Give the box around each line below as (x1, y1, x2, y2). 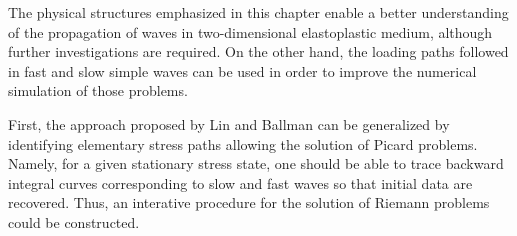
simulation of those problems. (8, 80, 188, 101)
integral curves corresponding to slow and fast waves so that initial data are (8, 172, 473, 193)
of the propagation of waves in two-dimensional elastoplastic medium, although (8, 21, 493, 42)
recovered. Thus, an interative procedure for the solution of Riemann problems (8, 192, 490, 213)
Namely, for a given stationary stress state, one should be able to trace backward (8, 153, 504, 174)
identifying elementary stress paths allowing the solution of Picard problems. (8, 133, 478, 154)
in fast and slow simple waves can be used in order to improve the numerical (8, 60, 477, 81)
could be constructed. (8, 211, 140, 232)
